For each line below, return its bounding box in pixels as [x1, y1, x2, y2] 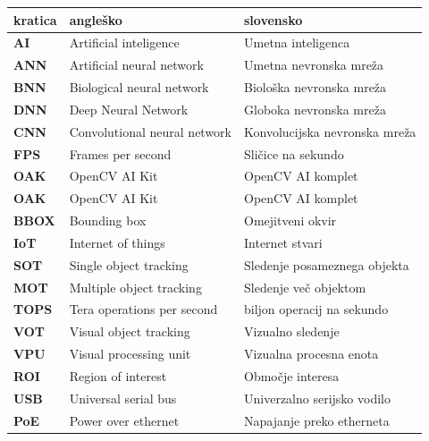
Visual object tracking [69, 322, 190, 341]
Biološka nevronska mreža [244, 78, 387, 97]
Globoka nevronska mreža [244, 99, 386, 118]
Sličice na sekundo [244, 144, 344, 163]
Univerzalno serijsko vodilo [244, 388, 391, 407]
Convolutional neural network [69, 122, 231, 140]
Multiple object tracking [69, 277, 202, 296]
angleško [69, 10, 122, 29]
